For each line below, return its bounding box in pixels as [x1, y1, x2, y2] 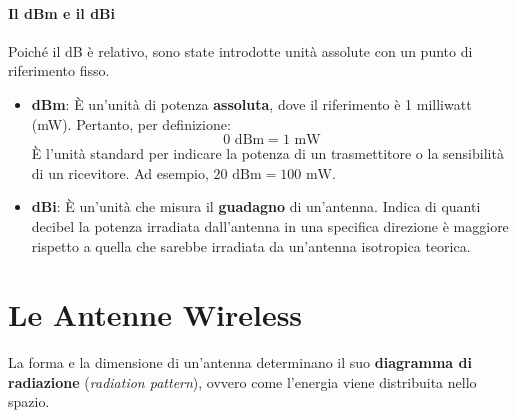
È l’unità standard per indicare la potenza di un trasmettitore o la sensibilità [31, 143, 504, 164]
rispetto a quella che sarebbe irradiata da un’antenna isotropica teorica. [31, 235, 471, 256]
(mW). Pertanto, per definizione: [31, 113, 231, 134]
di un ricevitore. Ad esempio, [31, 162, 209, 183]
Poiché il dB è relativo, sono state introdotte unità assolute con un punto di [8, 40, 473, 61]
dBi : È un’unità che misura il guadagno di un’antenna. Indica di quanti [31, 196, 481, 217]
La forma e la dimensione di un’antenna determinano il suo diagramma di [8, 352, 472, 373]
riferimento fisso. [8, 60, 110, 81]
